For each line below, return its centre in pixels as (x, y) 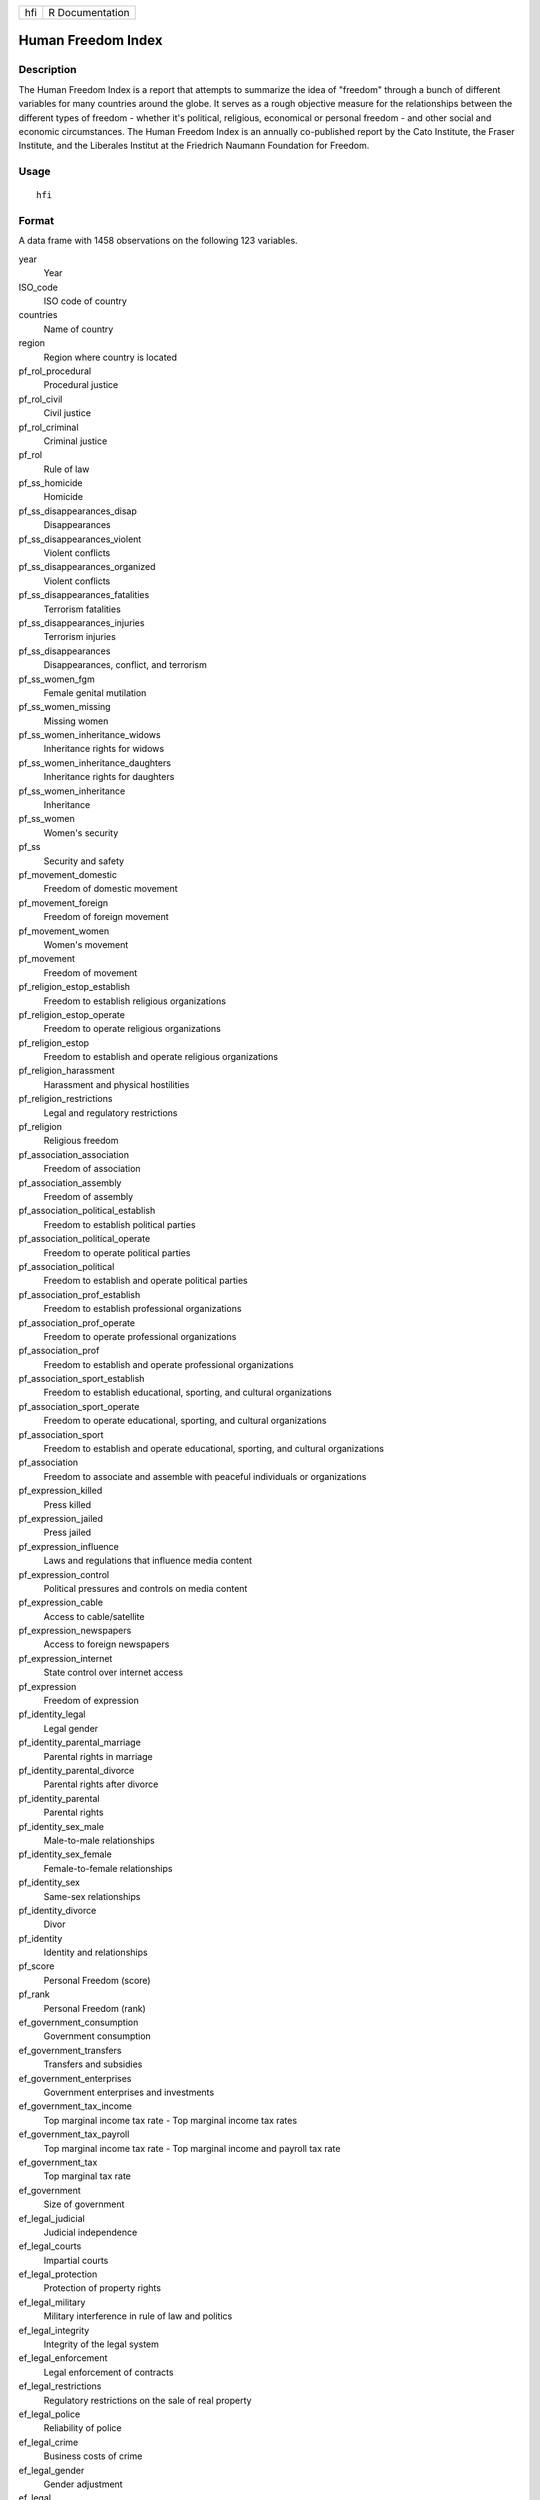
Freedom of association (92, 1169)
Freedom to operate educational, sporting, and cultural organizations (185, 1421)
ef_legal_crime (48, 2442)
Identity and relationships (96, 1952)
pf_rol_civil (40, 399)
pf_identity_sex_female (65, 1854)
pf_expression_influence (69, 1546)
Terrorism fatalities (82, 609)
